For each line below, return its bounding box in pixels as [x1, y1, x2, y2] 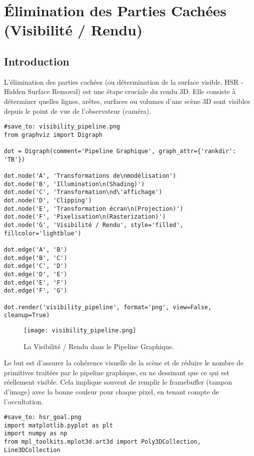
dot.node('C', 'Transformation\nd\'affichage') [4, 189, 163, 196]
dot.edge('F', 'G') [4, 287, 67, 294]
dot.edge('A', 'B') [4, 246, 67, 253]
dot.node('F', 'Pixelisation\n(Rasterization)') [4, 213, 166, 221]
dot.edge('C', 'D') [4, 262, 67, 270]
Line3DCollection [4, 446, 60, 454]
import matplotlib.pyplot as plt [4, 422, 113, 429]
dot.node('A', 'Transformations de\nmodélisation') [4, 172, 176, 180]
